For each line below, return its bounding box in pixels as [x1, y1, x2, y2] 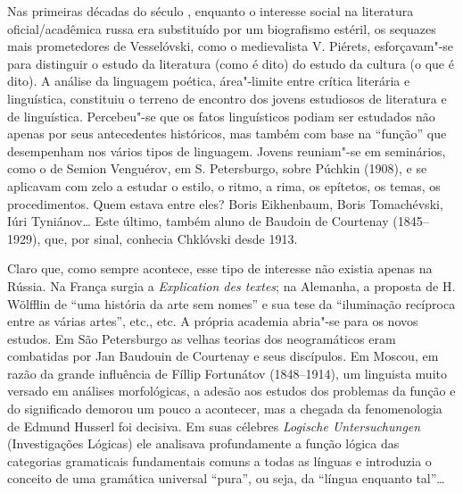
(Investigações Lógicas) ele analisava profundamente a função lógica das [7, 434, 400, 453]
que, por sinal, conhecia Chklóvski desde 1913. [44, 229, 298, 247]
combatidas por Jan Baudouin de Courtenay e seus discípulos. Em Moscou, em [7, 347, 439, 365]
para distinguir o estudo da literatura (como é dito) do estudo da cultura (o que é [7, 54, 454, 72]
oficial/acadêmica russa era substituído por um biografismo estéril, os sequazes [7, 19, 436, 38]
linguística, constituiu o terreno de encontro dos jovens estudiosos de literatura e [7, 88, 447, 107]
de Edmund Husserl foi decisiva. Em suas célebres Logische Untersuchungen [7, 416, 421, 435]
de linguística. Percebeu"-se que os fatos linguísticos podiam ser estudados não [7, 106, 435, 125]
